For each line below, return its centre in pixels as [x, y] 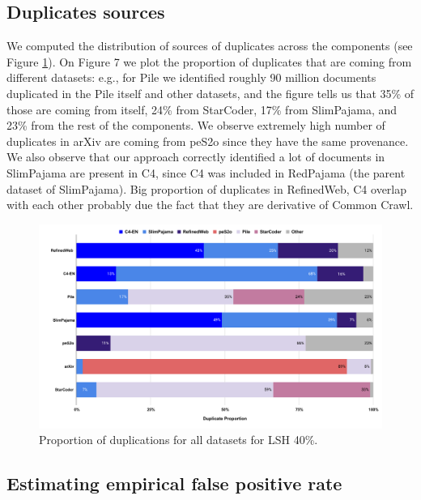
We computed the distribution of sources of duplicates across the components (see [210, 46]
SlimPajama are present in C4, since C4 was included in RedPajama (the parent [206, 172]
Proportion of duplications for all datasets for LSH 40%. [179, 440]
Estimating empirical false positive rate [174, 483]
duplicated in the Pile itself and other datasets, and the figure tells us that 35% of [210, 93]
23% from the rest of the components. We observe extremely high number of [196, 125]
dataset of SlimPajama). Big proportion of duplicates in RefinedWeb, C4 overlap [207, 188]
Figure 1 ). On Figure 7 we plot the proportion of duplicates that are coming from [209, 61]
